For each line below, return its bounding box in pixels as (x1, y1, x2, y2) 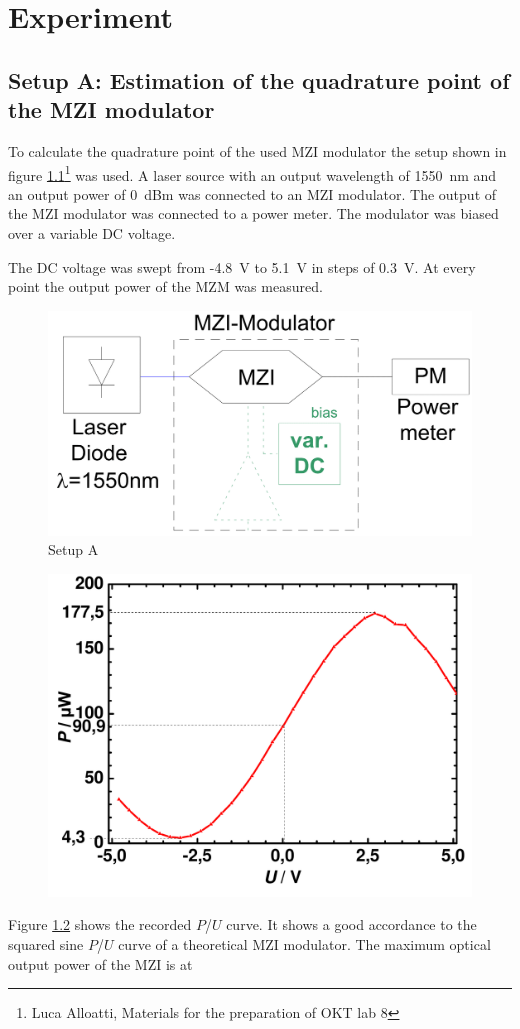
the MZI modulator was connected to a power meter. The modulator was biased (8, 203, 499, 224)
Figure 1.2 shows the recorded (8, 914, 192, 935)
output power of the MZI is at (8, 953, 193, 974)
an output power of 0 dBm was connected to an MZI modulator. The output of (8, 183, 497, 204)
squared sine (8, 933, 84, 954)
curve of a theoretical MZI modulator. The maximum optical (118, 933, 491, 954)
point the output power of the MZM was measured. (8, 276, 323, 297)
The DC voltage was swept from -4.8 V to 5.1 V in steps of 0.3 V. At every (8, 256, 476, 277)
